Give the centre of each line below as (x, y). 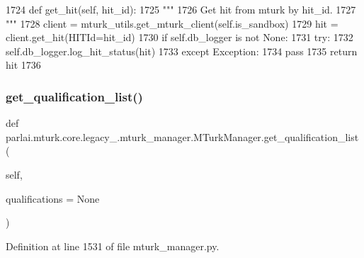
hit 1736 (23, 65)
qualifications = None (53, 198)
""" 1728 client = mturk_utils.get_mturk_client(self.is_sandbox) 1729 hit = (172, 23)
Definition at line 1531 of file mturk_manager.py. (113, 246)
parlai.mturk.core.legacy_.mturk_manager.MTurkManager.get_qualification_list (182, 136)
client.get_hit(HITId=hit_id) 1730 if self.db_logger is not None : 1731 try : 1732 (180, 37)
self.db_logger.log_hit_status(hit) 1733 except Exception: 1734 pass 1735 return (182, 51)
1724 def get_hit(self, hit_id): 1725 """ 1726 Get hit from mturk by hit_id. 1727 (181, 9)
